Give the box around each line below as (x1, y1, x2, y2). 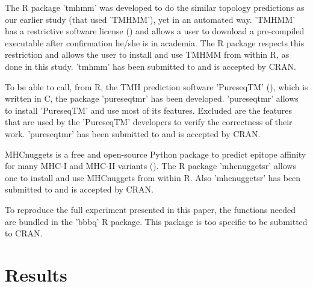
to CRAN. (5, 227, 43, 239)
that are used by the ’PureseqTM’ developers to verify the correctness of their (5, 116, 293, 128)
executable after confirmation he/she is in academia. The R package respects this (5, 36, 305, 49)
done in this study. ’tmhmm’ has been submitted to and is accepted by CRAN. (5, 60, 296, 72)
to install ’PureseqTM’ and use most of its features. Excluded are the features (5, 103, 293, 116)
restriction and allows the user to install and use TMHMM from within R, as (5, 48, 290, 61)
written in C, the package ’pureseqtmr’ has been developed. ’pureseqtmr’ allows (5, 92, 299, 105)
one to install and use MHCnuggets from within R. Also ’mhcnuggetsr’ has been (5, 171, 301, 184)
